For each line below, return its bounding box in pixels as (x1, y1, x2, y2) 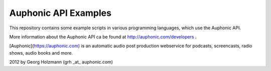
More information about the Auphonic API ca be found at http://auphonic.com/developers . (9, 34, 197, 40)
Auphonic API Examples (9, 7, 111, 18)
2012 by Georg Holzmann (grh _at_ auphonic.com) (9, 59, 113, 65)
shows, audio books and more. (9, 50, 73, 56)
